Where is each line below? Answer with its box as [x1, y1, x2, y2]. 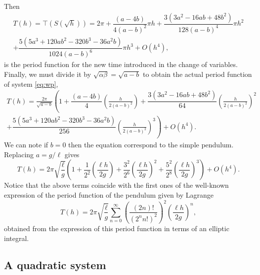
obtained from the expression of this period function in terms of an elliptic [4, 223, 229, 233]
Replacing [4, 149, 34, 159]
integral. [4, 233, 29, 243]
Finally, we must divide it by [4, 69, 91, 79]
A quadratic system [4, 257, 106, 272]
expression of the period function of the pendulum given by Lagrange [4, 189, 214, 200]
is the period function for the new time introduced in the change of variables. [4, 59, 238, 69]
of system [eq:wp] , [4, 78, 58, 89]
